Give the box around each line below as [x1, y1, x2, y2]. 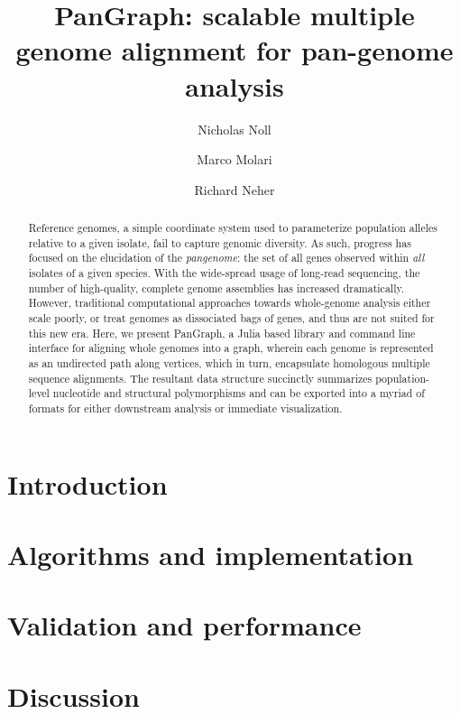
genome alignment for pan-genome [15, 32, 454, 69]
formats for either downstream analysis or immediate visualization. [28, 400, 343, 415]
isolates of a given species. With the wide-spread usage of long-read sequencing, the [28, 265, 420, 281]
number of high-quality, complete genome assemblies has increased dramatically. [28, 280, 405, 295]
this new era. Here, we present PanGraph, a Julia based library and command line [28, 325, 416, 340]
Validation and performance [7, 607, 362, 644]
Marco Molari [197, 150, 272, 169]
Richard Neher [194, 180, 275, 199]
